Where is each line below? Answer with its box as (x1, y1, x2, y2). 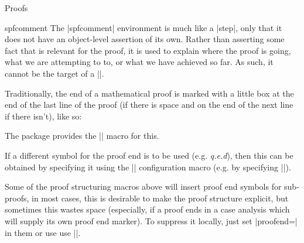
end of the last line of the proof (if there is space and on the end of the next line (5, 98, 293, 111)
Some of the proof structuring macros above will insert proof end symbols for (5, 180, 282, 193)
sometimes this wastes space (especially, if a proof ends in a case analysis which (5, 203, 290, 215)
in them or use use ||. (5, 226, 81, 238)
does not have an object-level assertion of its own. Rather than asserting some (5, 33, 285, 45)
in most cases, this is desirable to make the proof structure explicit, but (32, 191, 289, 204)
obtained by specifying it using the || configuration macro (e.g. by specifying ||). (5, 160, 291, 173)
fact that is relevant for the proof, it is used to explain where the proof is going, (5, 44, 291, 56)
